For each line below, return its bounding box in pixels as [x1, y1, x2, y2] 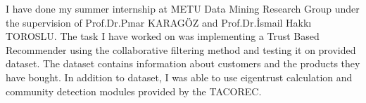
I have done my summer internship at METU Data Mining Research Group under [6, 1, 360, 15]
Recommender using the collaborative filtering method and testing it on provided [6, 42, 356, 57]
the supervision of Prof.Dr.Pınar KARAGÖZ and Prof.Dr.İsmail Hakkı [6, 15, 312, 29]
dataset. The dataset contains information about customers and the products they [6, 56, 360, 71]
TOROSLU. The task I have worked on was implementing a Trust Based [6, 29, 320, 43]
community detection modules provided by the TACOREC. [6, 83, 262, 98]
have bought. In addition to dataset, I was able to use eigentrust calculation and [6, 69, 353, 84]
